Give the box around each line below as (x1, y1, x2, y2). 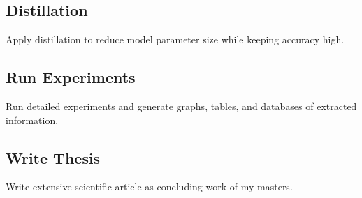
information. (6, 112, 59, 127)
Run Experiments (6, 66, 136, 88)
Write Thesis (6, 146, 101, 168)
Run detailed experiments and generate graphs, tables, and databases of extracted (6, 99, 357, 113)
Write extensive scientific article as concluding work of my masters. (6, 179, 293, 194)
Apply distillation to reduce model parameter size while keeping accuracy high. (6, 32, 345, 47)
